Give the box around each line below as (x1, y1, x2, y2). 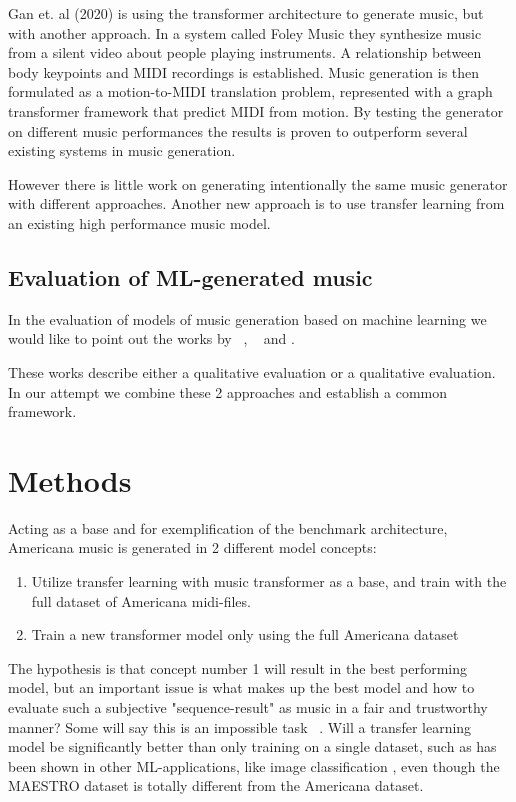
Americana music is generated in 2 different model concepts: (8, 537, 377, 558)
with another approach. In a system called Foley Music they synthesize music (8, 22, 482, 43)
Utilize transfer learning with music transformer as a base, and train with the (31, 571, 507, 592)
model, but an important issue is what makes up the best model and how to (8, 677, 475, 698)
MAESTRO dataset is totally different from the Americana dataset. (8, 775, 424, 796)
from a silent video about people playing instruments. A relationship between (8, 42, 482, 63)
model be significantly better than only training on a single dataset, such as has (8, 736, 497, 757)
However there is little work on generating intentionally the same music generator (8, 173, 508, 194)
